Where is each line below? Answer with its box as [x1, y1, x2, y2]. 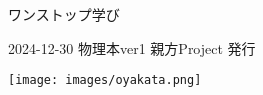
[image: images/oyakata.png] [8, 73, 202, 88]
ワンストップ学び [8, 4, 120, 24]
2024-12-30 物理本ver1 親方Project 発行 [8, 37, 256, 58]
